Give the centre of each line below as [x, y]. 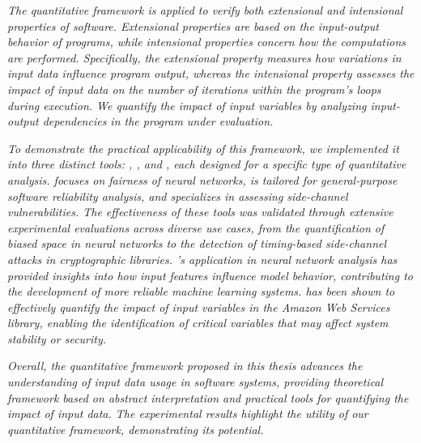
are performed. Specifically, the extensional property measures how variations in [204, 57]
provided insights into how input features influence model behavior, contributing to [210, 275]
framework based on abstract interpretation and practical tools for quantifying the [208, 397]
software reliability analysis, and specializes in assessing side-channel [178, 196]
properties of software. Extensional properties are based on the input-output [193, 26]
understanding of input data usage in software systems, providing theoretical [196, 382]
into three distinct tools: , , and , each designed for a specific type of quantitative [207, 164]
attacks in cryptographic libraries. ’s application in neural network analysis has [202, 259]
